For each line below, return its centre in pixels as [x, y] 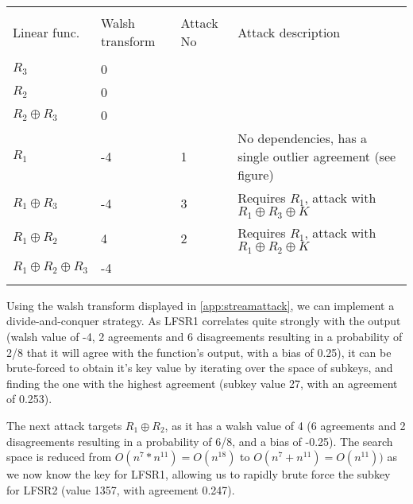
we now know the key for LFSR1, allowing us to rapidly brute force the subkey [199, 474]
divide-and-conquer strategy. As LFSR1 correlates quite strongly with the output [204, 321]
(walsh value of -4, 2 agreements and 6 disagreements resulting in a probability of [205, 337]
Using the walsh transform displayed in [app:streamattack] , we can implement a [201, 305]
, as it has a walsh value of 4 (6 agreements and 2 [285, 426]
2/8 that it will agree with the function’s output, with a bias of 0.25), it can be [199, 352]
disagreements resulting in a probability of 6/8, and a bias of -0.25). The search [200, 441]
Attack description [289, 32]
